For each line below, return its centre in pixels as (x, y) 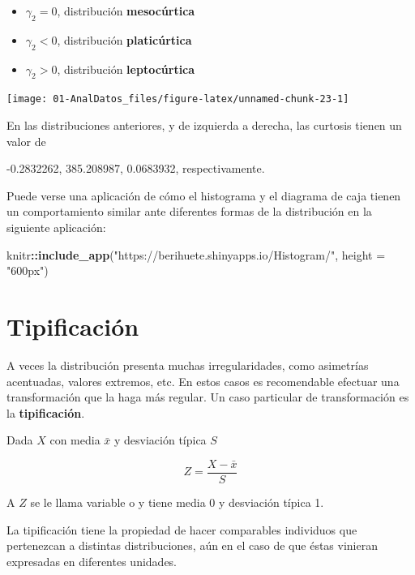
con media (75, 440)
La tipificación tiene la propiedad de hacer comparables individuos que (182, 529)
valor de (26, 141)
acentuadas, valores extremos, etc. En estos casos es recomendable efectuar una (203, 381)
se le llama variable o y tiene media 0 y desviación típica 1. (177, 502)
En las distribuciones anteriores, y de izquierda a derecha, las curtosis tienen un (204, 125)
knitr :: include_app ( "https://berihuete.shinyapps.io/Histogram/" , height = (196, 254)
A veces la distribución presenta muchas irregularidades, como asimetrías (188, 365)
